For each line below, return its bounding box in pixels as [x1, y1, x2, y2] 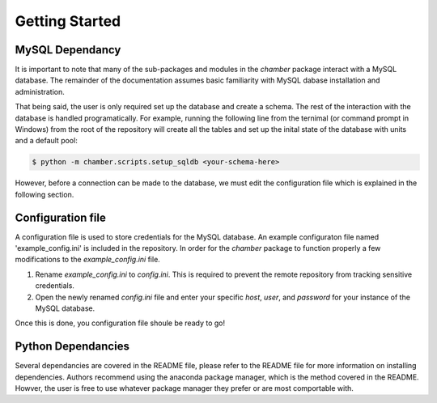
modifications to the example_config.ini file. [15, 255, 161, 265]
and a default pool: [15, 136, 78, 146]
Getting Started [15, 12, 121, 30]
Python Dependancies [15, 340, 129, 354]
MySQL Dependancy [15, 43, 121, 57]
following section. [15, 189, 74, 199]
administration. [15, 87, 65, 96]
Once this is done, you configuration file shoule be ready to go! [15, 318, 226, 328]
